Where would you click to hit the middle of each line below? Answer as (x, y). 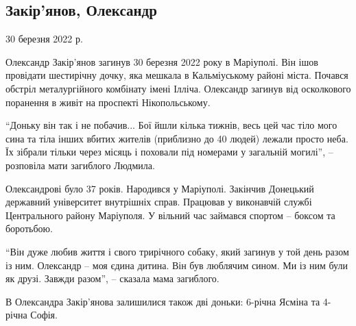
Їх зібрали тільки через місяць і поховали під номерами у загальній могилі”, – (169, 152)
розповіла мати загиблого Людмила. (80, 165)
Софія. (44, 315)
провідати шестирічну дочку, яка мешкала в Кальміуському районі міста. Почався (177, 75)
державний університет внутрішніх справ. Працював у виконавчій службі (159, 202)
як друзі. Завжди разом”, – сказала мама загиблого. (112, 278)
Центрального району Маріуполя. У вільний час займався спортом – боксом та (170, 215)
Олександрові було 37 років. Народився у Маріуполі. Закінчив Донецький (160, 188)
